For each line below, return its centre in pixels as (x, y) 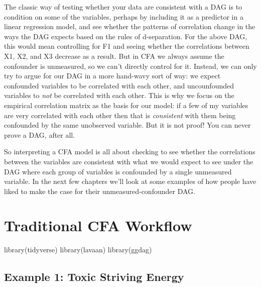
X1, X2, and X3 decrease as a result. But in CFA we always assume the (114, 56)
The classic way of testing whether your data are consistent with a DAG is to (123, 7)
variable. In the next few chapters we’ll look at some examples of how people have (130, 181)
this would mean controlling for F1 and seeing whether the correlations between (127, 46)
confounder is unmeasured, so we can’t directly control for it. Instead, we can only (130, 66)
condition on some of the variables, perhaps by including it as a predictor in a (124, 16)
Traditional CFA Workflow (98, 225)
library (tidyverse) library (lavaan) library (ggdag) (78, 250)
